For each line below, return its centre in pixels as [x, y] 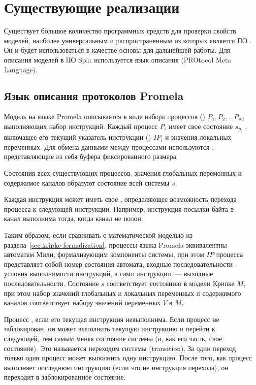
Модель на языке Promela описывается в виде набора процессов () [105, 116]
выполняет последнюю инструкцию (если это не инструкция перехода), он [116, 367]
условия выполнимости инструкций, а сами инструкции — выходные [109, 273]
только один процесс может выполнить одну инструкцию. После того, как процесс [128, 358]
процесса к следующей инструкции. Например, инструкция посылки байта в [119, 209]
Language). [21, 69]
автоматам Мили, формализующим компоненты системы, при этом [104, 254]
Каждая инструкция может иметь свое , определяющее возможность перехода [120, 199]
